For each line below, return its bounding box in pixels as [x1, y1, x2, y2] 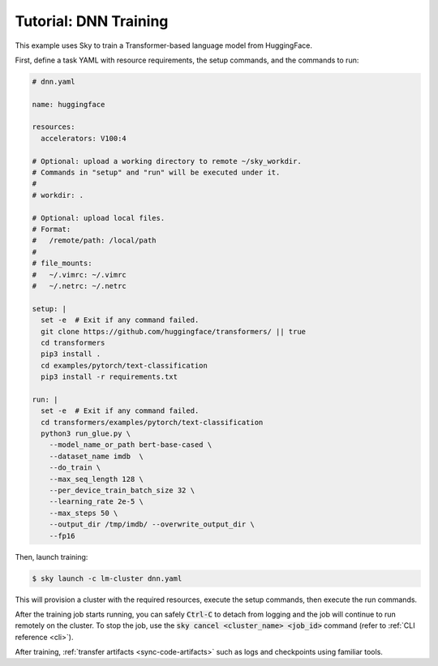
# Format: [32, 225, 71, 234]
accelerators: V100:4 [41, 134, 127, 143]
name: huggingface [32, 100, 105, 109]
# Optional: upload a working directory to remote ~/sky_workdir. [32, 157, 302, 165]
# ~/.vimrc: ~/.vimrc [32, 270, 127, 279]
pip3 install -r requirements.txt [41, 372, 178, 381]
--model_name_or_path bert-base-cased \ [49, 440, 213, 449]
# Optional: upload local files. [32, 213, 165, 222]
